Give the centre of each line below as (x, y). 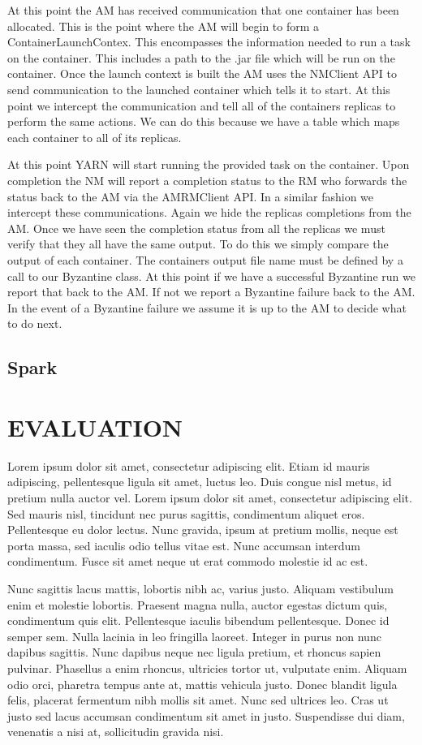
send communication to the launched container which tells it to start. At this (199, 89)
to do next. (35, 323)
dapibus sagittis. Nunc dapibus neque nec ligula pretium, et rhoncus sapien (194, 652)
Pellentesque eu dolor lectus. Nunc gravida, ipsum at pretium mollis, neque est (203, 530)
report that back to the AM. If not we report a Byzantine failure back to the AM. (211, 292)
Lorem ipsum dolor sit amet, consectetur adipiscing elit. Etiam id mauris (189, 465)
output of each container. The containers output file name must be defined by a (205, 259)
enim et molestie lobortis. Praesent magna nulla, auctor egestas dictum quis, (198, 604)
